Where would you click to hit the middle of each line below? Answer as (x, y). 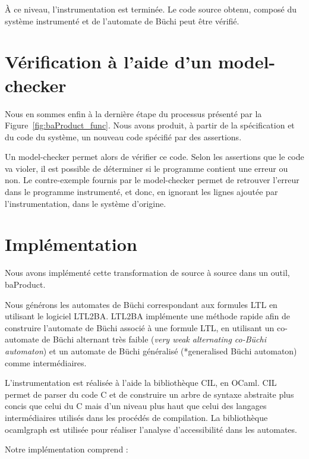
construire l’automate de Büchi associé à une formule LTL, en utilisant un (140, 327)
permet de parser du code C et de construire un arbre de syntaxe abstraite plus (149, 394)
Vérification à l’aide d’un (108, 62)
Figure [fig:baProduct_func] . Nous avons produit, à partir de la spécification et (150, 125)
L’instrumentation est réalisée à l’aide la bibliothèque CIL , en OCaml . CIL (141, 383)
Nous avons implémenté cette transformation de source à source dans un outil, (147, 273)
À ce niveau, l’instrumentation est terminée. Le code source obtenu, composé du (151, 9)
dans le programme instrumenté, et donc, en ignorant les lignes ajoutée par (141, 192)
